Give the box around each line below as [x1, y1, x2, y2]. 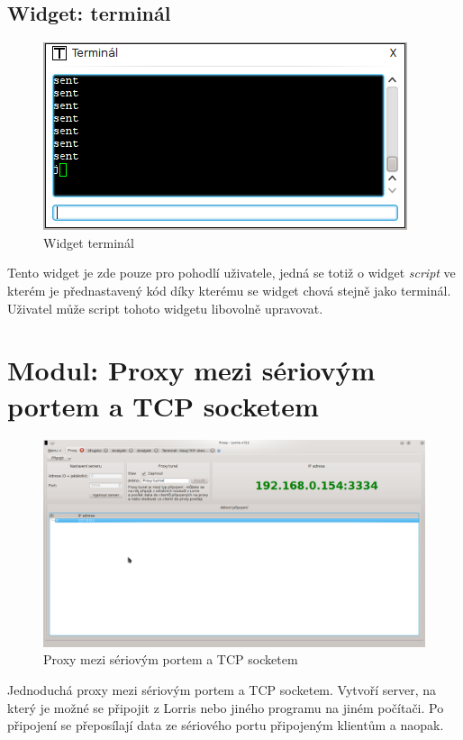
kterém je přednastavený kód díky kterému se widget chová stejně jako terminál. [7, 280, 451, 299]
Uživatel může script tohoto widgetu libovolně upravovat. [7, 298, 323, 317]
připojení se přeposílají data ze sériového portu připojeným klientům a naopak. [7, 716, 444, 735]
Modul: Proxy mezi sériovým [7, 352, 376, 388]
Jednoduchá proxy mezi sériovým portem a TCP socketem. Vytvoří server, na [7, 681, 437, 699]
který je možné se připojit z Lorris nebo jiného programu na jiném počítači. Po [7, 698, 444, 717]
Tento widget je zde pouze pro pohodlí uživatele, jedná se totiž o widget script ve [7, 263, 456, 282]
